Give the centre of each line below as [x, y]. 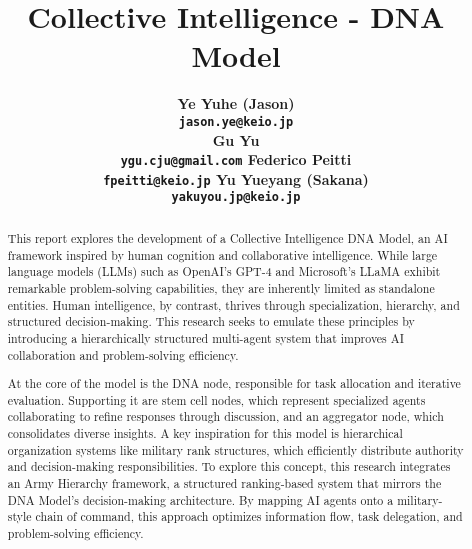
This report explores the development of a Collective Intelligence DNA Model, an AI [227, 237]
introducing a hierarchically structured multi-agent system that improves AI [205, 337]
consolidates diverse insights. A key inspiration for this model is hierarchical [205, 433]
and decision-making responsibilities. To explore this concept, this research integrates [229, 466]
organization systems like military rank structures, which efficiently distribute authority [235, 449]
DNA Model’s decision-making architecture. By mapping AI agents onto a [200, 499]
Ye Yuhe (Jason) [236, 103]
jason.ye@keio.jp [236, 121]
